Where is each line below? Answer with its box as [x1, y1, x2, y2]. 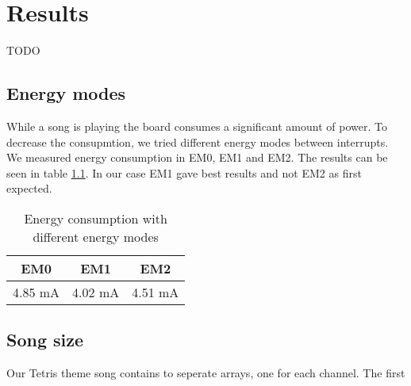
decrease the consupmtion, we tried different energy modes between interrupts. [6, 133, 389, 150]
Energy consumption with [24, 208, 167, 227]
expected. [6, 180, 52, 197]
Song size [6, 327, 84, 352]
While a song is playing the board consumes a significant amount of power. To [6, 117, 387, 134]
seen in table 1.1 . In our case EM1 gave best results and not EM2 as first [6, 164, 362, 181]
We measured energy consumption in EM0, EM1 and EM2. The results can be [6, 149, 388, 166]
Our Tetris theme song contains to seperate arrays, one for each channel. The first [6, 365, 405, 381]
